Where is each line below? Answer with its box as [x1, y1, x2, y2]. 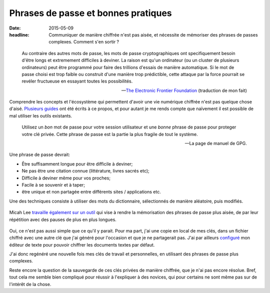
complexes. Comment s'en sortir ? [48, 39, 119, 45]
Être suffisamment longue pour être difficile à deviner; [21, 160, 133, 167]
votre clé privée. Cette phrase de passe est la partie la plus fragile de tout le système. [21, 131, 198, 137]
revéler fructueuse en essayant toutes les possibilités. [21, 78, 133, 84]
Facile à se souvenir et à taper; [21, 181, 85, 187]
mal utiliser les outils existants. [9, 112, 72, 118]
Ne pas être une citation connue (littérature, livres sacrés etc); [21, 168, 149, 174]
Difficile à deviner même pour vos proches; [21, 175, 111, 181]
